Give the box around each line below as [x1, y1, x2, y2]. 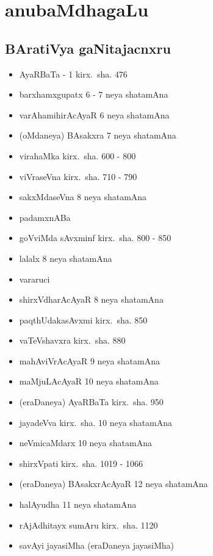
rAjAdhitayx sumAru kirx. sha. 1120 [19, 518, 158, 531]
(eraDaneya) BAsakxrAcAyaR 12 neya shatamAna [19, 477, 208, 490]
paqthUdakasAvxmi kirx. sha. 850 [19, 313, 148, 326]
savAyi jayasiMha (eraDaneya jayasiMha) [19, 539, 175, 552]
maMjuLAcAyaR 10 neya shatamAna [19, 375, 159, 388]
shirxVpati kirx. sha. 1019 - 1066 [19, 457, 143, 469]
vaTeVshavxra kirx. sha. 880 [19, 334, 126, 347]
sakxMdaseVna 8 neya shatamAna [19, 190, 147, 203]
